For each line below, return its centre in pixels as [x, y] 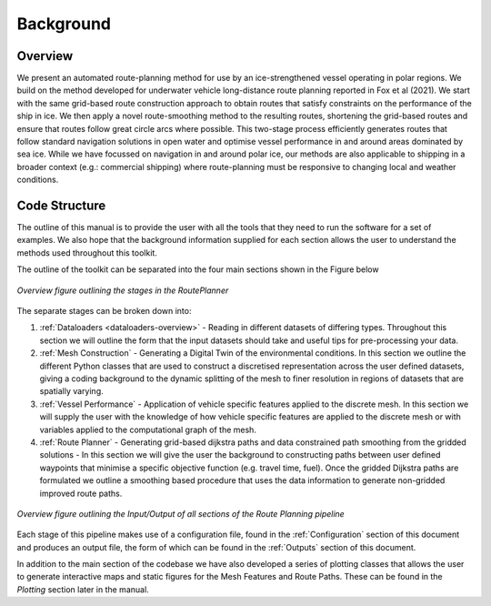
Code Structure [61, 206]
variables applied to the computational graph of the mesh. [148, 429]
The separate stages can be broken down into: [104, 311]
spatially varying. [71, 391]
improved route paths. [81, 493]
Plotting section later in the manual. [83, 589]
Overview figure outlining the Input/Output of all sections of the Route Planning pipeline [180, 513]
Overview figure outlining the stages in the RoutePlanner [123, 290]
